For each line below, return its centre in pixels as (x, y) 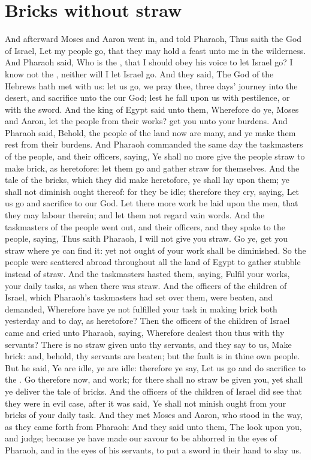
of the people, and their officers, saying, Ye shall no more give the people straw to (155, 156)
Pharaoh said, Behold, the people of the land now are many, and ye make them (150, 132)
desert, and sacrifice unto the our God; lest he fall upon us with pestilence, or (147, 97)
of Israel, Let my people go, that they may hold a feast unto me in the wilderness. (155, 50)
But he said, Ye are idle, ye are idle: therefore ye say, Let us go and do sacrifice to (155, 367)
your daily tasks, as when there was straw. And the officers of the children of (146, 285)
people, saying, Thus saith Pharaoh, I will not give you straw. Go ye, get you (147, 238)
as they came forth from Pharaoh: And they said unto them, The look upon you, (153, 426)
